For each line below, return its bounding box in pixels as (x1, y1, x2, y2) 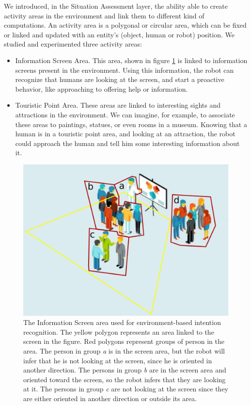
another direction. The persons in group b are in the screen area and (23, 365, 226, 375)
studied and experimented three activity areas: (4, 39, 142, 49)
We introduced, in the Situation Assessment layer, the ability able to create (4, 1, 228, 11)
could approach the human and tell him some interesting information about (15, 138, 240, 148)
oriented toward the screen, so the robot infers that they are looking (23, 374, 226, 384)
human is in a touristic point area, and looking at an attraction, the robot (15, 129, 235, 139)
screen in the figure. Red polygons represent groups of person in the (23, 336, 224, 346)
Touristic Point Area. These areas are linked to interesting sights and (15, 100, 220, 110)
